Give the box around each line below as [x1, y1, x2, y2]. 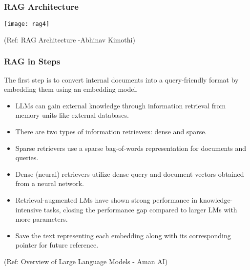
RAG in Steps [4, 55, 61, 67]
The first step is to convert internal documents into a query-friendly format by [4, 74, 239, 84]
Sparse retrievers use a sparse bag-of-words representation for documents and [15, 143, 247, 153]
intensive [15, 204, 42, 214]
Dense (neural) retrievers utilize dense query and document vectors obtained [15, 168, 244, 179]
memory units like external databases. [15, 110, 129, 120]
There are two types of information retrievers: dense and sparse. [15, 126, 207, 137]
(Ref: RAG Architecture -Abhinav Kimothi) [4, 34, 135, 44]
